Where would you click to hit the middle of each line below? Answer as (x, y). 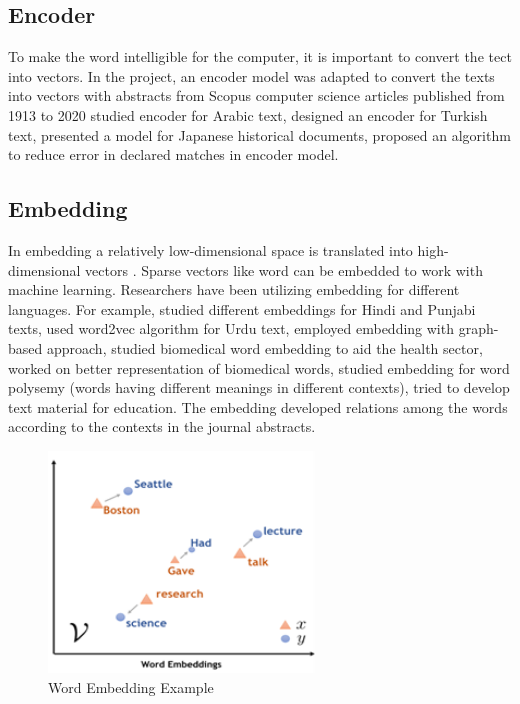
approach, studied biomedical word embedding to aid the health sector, (264, 347)
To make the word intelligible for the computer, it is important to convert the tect (260, 56)
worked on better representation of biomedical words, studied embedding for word (259, 367)
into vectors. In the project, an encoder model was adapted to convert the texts (251, 75)
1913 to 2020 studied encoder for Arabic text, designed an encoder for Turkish (248, 114)
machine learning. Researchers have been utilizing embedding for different (234, 289)
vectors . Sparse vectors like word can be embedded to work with (284, 269)
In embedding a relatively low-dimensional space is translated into (210, 249)
